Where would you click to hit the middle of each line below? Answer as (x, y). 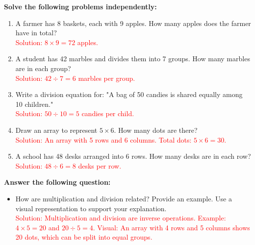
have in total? (36, 33)
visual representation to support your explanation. (91, 208)
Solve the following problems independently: (80, 6)
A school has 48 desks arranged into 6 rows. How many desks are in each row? (133, 156)
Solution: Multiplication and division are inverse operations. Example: (121, 218)
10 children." (34, 104)
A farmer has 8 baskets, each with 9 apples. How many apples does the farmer (133, 23)
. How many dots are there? (156, 130)
